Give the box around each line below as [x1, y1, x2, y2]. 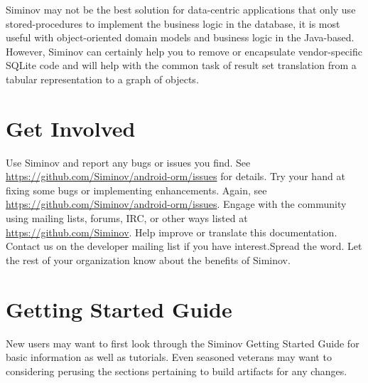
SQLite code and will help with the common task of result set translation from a [6, 58, 357, 73]
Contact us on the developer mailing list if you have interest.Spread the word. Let [6, 238, 362, 253]
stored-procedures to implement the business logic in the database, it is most [6, 16, 340, 31]
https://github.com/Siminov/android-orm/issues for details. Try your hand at [6, 169, 345, 184]
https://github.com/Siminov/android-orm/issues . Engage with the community [6, 196, 347, 211]
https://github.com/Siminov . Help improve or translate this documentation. [6, 224, 337, 239]
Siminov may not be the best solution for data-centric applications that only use [6, 2, 356, 16]
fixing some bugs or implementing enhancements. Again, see [6, 182, 267, 197]
